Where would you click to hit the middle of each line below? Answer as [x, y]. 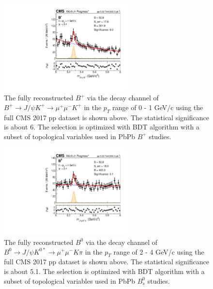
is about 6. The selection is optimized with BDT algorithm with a [102, 127]
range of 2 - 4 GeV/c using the [159, 251]
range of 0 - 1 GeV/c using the [158, 107]
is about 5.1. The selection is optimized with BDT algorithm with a [104, 271]
